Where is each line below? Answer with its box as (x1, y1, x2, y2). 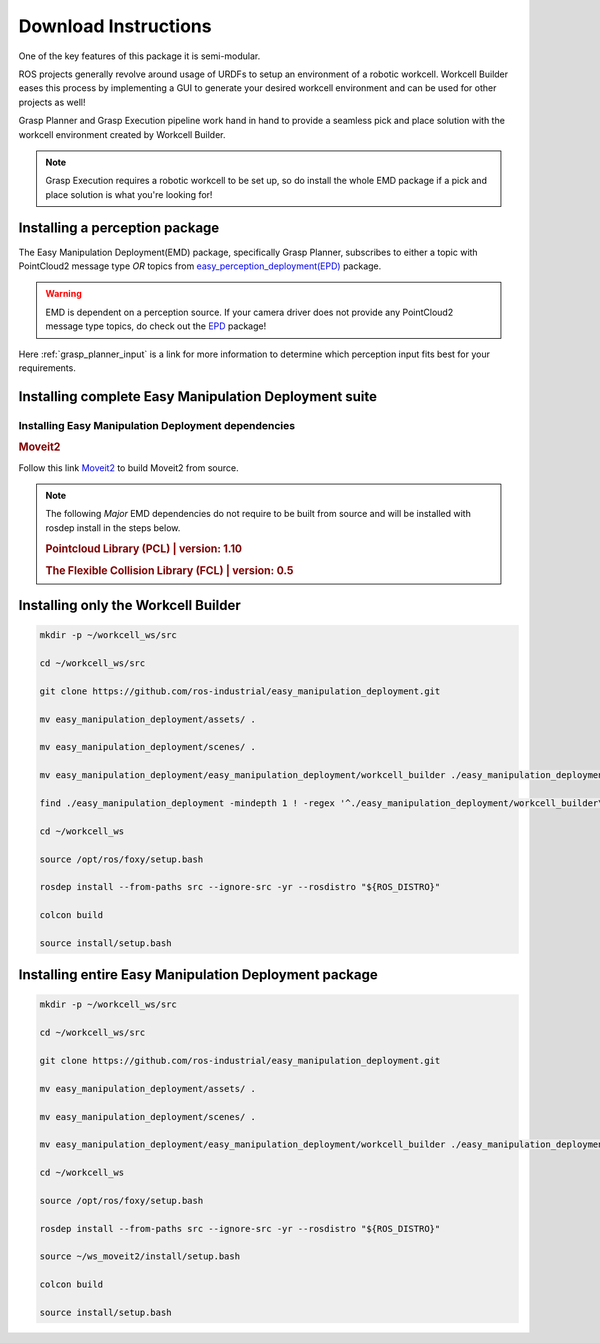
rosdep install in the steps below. (45, 521, 181, 534)
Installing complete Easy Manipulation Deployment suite (18, 388, 377, 405)
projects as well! (18, 96, 86, 108)
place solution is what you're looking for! (45, 188, 213, 200)
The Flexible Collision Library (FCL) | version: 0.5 (45, 563, 294, 577)
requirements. (18, 361, 77, 374)
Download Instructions (18, 15, 212, 37)
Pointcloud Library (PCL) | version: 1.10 (45, 541, 243, 555)
